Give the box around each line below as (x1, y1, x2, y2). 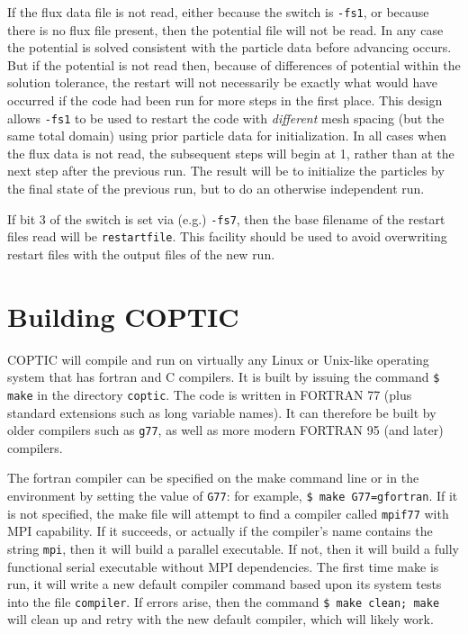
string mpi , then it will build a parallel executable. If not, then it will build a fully (7, 539, 459, 557)
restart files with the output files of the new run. (7, 244, 275, 263)
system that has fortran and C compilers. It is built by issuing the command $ (7, 367, 440, 386)
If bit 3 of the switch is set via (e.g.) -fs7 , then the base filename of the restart (7, 209, 445, 228)
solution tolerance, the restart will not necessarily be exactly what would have (7, 73, 438, 92)
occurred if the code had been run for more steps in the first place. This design (7, 91, 443, 110)
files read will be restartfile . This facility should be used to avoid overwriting (7, 227, 447, 246)
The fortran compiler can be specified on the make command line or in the (7, 468, 419, 487)
